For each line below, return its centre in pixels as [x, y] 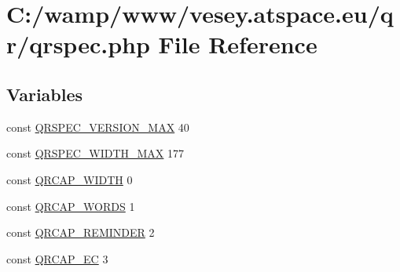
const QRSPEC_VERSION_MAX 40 [98, 127]
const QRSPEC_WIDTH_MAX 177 [95, 153]
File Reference [238, 44]
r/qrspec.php [78, 44]
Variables [45, 94]
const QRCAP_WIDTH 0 [70, 179]
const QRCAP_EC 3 [57, 258]
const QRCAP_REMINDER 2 [81, 232]
